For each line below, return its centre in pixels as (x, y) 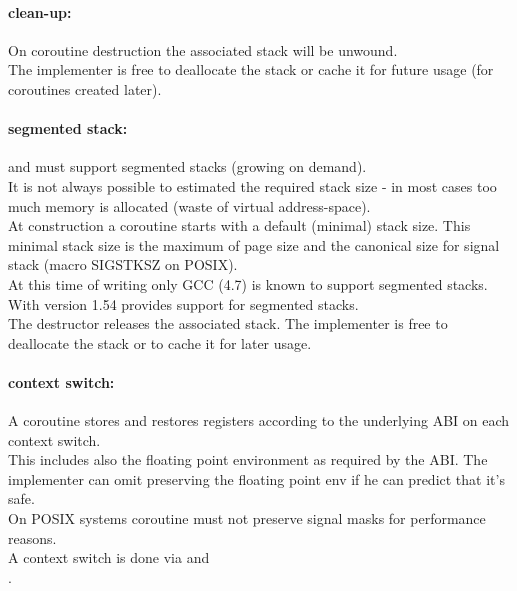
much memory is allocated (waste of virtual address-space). (189, 205)
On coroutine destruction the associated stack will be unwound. (203, 49)
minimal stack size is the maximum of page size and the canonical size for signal (254, 244)
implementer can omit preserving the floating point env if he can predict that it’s (256, 478)
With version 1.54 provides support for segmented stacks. (183, 303)
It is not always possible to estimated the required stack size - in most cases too (252, 185)
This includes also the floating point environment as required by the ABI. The (248, 459)
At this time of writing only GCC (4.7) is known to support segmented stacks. (248, 283)
